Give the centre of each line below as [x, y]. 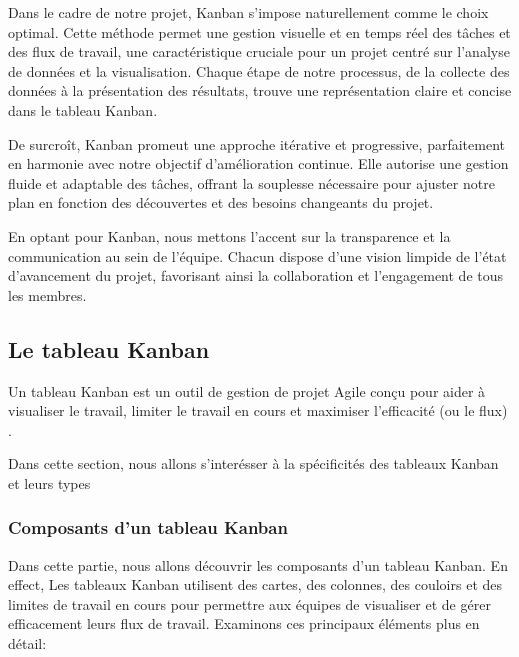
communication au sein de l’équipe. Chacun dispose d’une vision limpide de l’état [257, 255]
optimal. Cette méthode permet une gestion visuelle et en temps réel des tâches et [259, 31]
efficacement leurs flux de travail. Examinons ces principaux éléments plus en [244, 623]
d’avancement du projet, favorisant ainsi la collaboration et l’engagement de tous [256, 275]
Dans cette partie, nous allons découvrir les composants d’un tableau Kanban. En [258, 564]
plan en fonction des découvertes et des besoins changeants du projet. [221, 202]
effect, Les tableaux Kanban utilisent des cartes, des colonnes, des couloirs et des [255, 584]
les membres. [47, 294]
